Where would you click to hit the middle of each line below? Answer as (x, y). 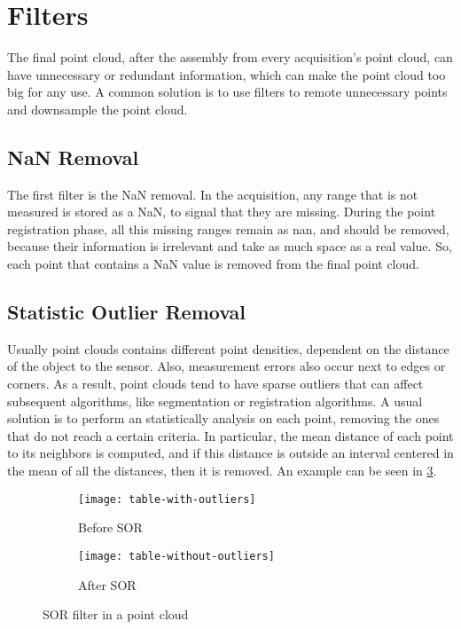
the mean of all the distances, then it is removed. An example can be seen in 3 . (222, 471)
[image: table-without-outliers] (176, 556)
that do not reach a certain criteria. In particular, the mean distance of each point (230, 435)
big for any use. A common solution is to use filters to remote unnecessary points (227, 92)
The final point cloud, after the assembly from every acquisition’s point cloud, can (230, 57)
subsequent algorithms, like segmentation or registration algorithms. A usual (215, 401)
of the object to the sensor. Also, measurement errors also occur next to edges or (227, 366)
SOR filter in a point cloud (116, 614)
